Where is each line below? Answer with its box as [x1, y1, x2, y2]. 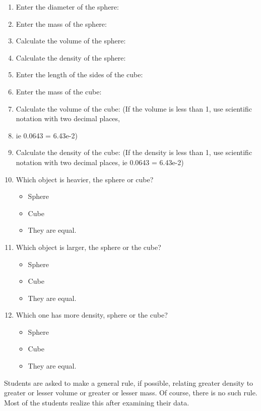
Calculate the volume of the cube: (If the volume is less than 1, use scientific [16, 103, 252, 114]
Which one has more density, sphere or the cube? [16, 310, 168, 320]
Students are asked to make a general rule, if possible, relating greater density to [4, 377, 253, 388]
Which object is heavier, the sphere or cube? [16, 174, 154, 184]
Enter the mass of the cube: [16, 86, 102, 96]
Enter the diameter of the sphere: [16, 2, 119, 12]
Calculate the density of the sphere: [16, 52, 126, 63]
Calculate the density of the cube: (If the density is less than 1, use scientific [16, 147, 252, 158]
